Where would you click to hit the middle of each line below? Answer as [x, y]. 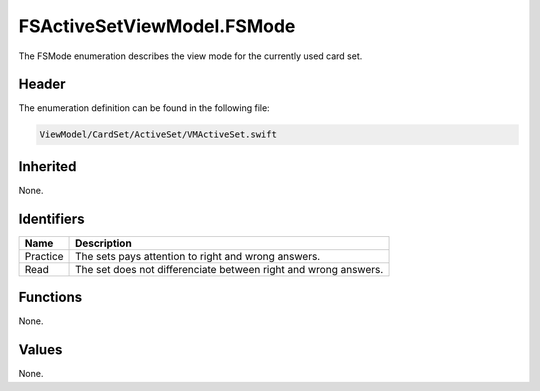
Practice [44, 256]
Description [103, 243]
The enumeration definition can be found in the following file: [144, 108]
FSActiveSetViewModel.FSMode [157, 26]
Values [40, 350]
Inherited [47, 166]
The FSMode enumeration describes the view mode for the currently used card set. [190, 56]
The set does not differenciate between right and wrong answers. [229, 269]
